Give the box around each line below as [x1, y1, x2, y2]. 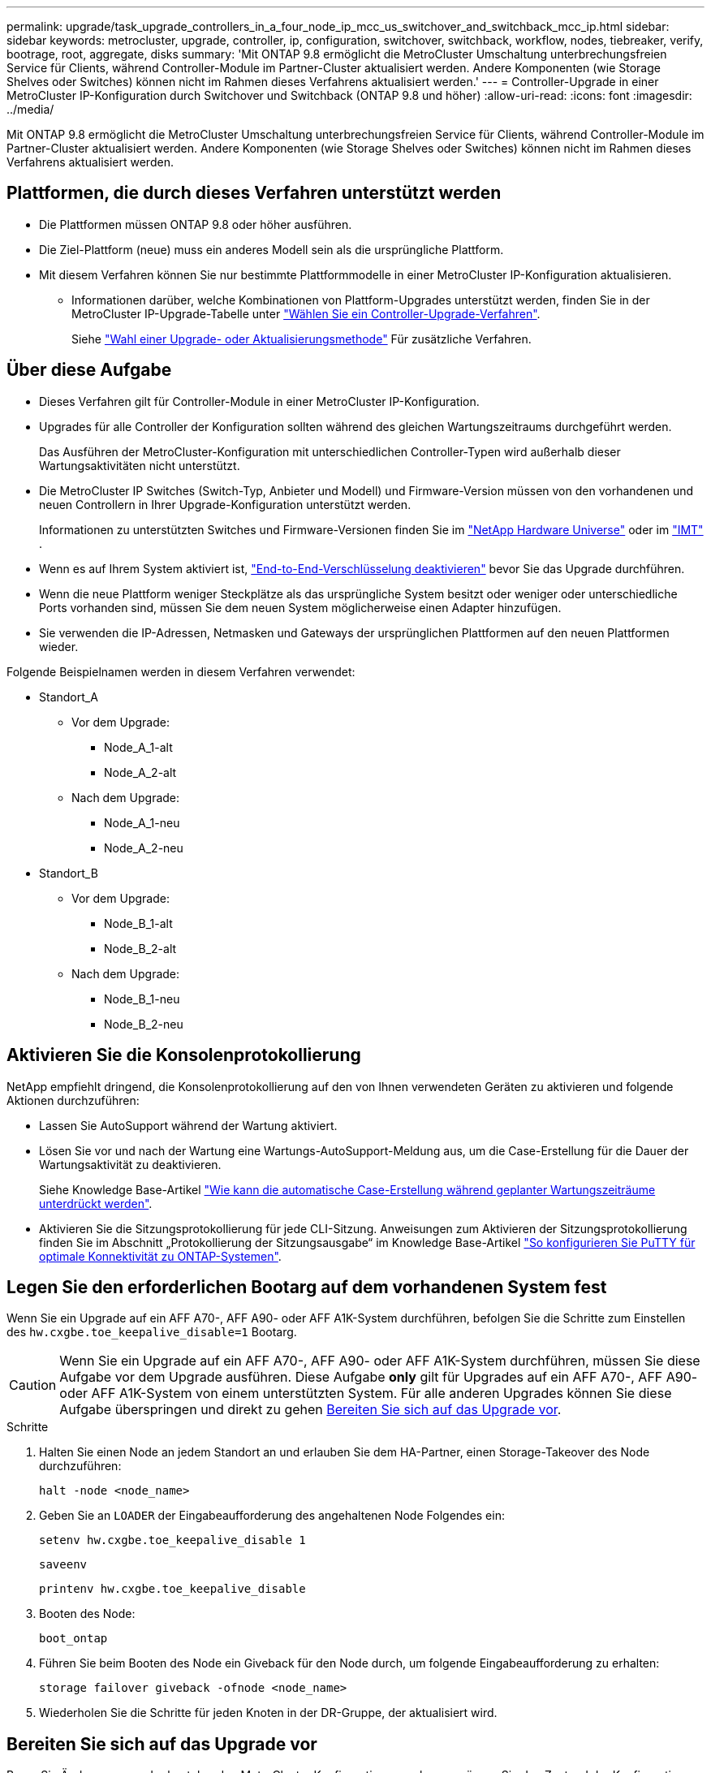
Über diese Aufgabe [6, 360, 172, 381]
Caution [9, 1377, 57, 1394]
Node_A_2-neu [104, 840, 183, 855]
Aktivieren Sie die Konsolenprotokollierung [6, 1045, 361, 1066]
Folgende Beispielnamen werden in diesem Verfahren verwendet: [6, 664, 355, 679]
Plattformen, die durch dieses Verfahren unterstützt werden [6, 183, 502, 204]
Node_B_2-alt [104, 941, 177, 956]
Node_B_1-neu [104, 991, 180, 1006]
